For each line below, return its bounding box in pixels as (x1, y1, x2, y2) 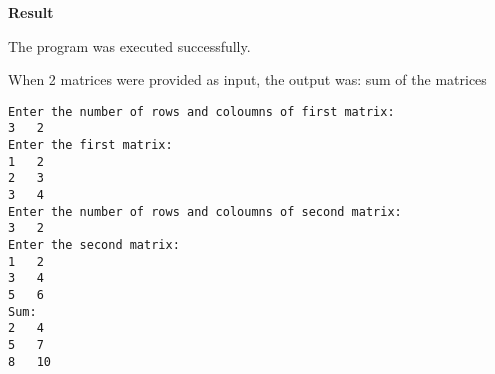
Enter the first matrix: (8, 138, 173, 153)
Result (8, 2, 54, 22)
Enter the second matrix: (8, 238, 180, 253)
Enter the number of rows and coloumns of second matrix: (8, 204, 402, 219)
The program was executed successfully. (8, 35, 251, 56)
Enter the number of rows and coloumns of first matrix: (8, 104, 395, 119)
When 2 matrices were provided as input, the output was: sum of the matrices (8, 69, 487, 90)
